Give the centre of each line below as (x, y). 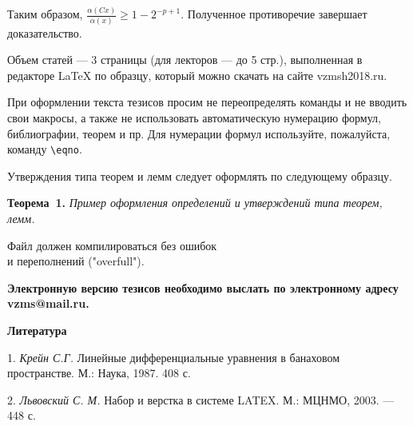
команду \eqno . (45, 149)
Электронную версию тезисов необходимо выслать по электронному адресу (203, 287)
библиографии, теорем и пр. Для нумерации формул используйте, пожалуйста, (199, 133)
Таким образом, (45, 14)
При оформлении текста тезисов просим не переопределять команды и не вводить (207, 102)
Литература (37, 330)
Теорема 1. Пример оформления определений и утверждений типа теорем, (195, 203)
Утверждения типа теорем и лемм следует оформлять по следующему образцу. (200, 175)
